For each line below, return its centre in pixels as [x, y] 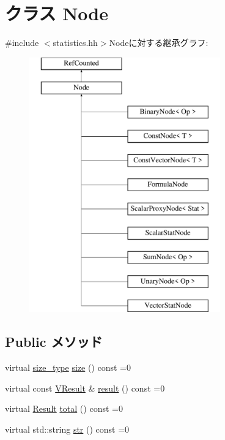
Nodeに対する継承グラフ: [159, 43]
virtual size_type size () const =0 [68, 367]
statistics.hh [75, 43]
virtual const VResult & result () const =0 [85, 388]
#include [22, 43]
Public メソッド [54, 342]
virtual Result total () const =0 [64, 408]
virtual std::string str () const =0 [67, 429]
